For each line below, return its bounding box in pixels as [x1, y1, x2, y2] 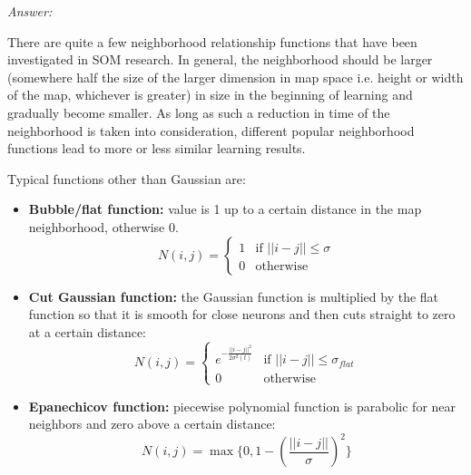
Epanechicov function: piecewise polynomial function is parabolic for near [28, 396, 456, 415]
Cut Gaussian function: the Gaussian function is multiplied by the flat [28, 286, 439, 305]
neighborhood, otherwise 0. [28, 217, 179, 236]
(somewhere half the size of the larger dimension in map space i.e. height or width [7, 67, 464, 86]
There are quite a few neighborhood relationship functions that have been [7, 32, 417, 51]
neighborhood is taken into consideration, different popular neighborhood [7, 121, 415, 140]
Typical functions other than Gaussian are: [7, 169, 246, 188]
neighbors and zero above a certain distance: [28, 414, 276, 433]
